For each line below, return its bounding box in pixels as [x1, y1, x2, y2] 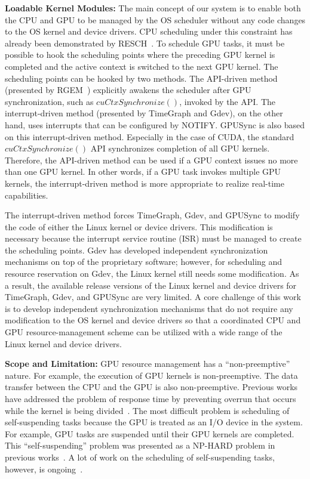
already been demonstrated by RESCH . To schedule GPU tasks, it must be [5, 36, 285, 49]
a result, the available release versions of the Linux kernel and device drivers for [5, 279, 297, 291]
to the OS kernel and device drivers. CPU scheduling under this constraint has [5, 25, 293, 38]
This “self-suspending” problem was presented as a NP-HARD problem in [5, 439, 275, 452]
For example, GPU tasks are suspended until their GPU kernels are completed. [5, 427, 294, 440]
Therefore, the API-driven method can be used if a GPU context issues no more [5, 153, 298, 166]
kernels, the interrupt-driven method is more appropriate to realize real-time [5, 177, 284, 189]
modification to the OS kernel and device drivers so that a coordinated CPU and [5, 314, 301, 326]
